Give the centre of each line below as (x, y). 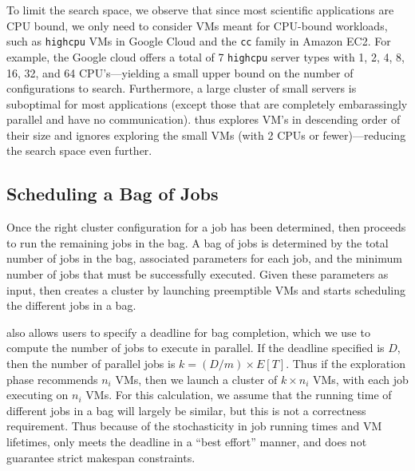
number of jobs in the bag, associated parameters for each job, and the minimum (204, 258)
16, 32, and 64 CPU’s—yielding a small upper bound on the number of (180, 72)
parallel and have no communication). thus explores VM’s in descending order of (204, 119)
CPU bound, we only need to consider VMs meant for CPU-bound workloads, (197, 25)
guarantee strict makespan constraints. (101, 457)
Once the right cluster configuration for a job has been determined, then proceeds (206, 227)
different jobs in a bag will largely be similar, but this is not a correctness (186, 410)
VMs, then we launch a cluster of (196, 379)
